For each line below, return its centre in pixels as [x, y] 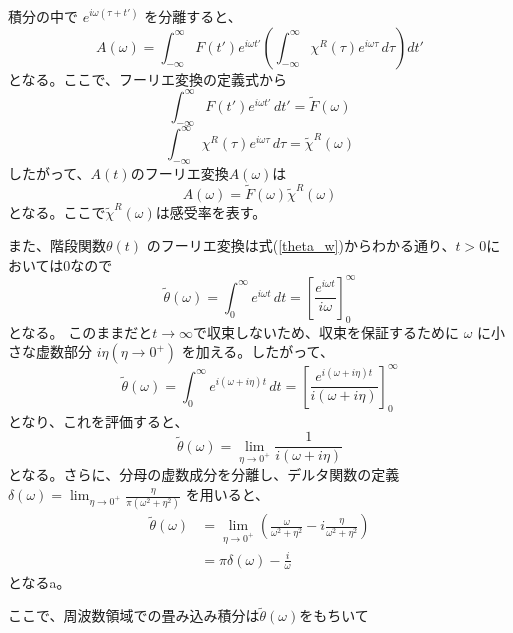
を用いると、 [227, 494]
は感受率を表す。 [211, 211]
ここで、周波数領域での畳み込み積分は [134, 615]
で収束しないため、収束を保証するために [326, 331]
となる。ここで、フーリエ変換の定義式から [148, 78]
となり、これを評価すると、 [98, 420]
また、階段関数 [57, 245]
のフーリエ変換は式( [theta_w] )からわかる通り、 [301, 245]
